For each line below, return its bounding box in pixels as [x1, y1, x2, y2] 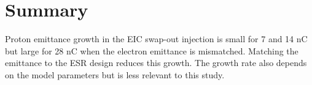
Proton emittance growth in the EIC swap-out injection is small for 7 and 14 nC [5, 32, 308, 45]
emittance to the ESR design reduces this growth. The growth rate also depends [5, 56, 307, 69]
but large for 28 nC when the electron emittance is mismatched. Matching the [5, 44, 298, 57]
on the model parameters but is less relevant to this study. [5, 68, 225, 81]
